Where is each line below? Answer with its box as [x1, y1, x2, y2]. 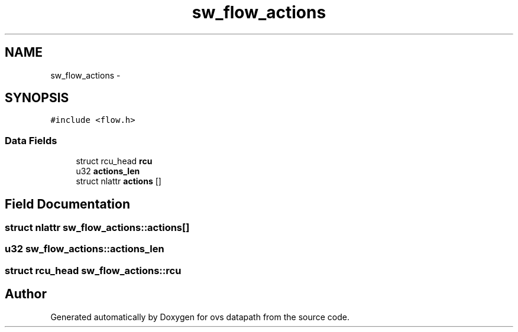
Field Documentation [5, 196, 130, 211]
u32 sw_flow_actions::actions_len [5, 243, 164, 255]
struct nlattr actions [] [76, 176, 161, 187]
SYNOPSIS [5, 90, 69, 106]
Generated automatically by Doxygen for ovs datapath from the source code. [50, 311, 350, 322]
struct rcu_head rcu [76, 156, 153, 167]
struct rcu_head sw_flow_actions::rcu [5, 264, 182, 276]
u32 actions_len [76, 166, 140, 177]
